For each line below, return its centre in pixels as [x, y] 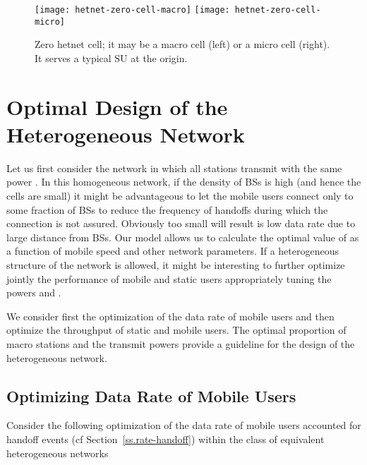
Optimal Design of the [117, 106]
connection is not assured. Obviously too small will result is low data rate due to [181, 223]
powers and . [34, 292]
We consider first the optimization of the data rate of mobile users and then [170, 316]
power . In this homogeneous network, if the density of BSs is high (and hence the [184, 182]
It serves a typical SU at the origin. [111, 58]
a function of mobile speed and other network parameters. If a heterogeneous [173, 251]
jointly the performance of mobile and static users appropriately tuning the [169, 278]
